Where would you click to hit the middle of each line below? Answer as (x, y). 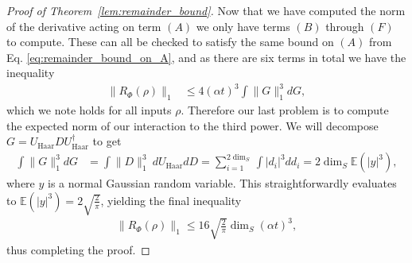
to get (107, 141)
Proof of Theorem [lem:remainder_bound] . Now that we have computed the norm (206, 10)
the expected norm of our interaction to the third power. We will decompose (192, 125)
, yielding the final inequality (171, 200)
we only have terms (243, 26)
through (345, 26)
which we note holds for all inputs (89, 110)
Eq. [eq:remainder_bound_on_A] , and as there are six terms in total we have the (206, 57)
